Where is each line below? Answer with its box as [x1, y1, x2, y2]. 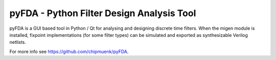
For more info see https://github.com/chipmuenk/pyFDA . [9, 48, 129, 54]
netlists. [9, 39, 27, 45]
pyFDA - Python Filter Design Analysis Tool [9, 8, 196, 19]
